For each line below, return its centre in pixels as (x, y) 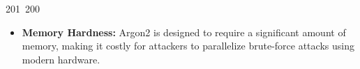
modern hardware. (61, 59)
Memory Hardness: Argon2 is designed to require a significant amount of (184, 32)
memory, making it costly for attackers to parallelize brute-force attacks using (188, 46)
